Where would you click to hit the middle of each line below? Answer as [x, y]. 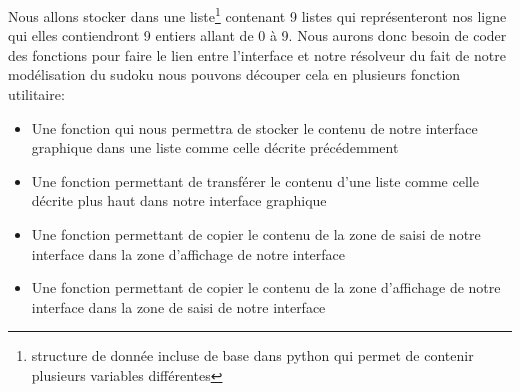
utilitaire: [36, 94]
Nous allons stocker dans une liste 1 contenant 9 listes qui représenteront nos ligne [257, 14]
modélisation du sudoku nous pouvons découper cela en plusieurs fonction [234, 74]
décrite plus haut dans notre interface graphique [179, 200]
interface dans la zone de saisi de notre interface [178, 306]
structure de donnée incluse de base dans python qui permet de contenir [252, 355]
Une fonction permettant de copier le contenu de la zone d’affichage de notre [266, 287]
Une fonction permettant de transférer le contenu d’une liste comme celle [255, 180]
